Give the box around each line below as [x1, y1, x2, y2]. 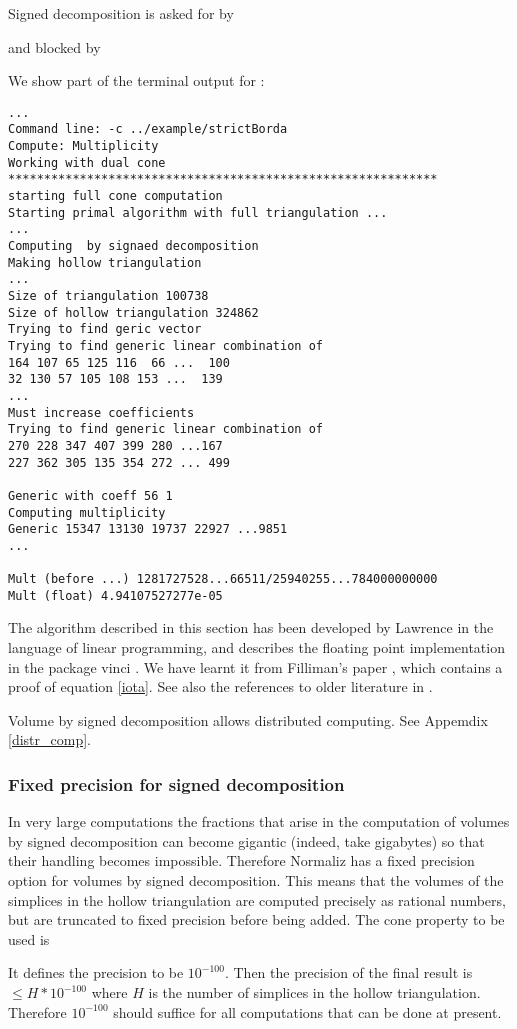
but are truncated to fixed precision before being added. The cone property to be [8, 909, 505, 930]
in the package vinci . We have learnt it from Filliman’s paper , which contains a [8, 656, 503, 677]
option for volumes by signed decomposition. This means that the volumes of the [8, 870, 504, 891]
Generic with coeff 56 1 [8, 488, 173, 503]
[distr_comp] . [8, 729, 91, 750]
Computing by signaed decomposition [8, 239, 259, 254]
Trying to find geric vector [8, 322, 202, 337]
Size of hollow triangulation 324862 [8, 305, 259, 320]
